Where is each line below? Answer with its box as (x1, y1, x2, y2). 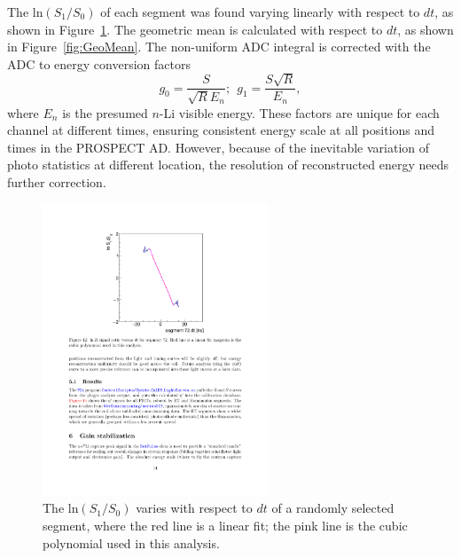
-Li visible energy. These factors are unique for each (159, 103, 440, 122)
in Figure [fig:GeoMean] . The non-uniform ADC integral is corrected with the (7, 37, 431, 56)
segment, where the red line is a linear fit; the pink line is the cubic (43, 516, 408, 535)
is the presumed (62, 103, 148, 122)
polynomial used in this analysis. (43, 533, 220, 552)
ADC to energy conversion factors (7, 54, 191, 73)
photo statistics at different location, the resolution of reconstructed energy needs (7, 155, 449, 174)
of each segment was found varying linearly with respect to (100, 3, 420, 20)
